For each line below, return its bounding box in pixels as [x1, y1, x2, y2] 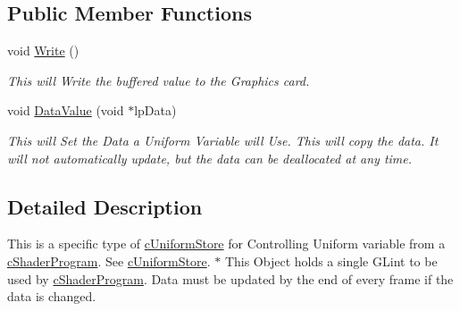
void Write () [7, 41, 79, 60]
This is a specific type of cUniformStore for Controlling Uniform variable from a [7, 234, 446, 253]
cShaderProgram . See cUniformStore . [7, 251, 211, 270]
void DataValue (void [7, 101, 124, 120]
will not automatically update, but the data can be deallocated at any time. [7, 148, 413, 167]
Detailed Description [7, 192, 203, 220]
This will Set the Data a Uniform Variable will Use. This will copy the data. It [7, 130, 439, 149]
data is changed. [7, 287, 96, 306]
